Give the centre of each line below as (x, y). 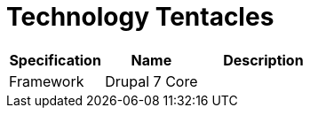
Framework (47, 81)
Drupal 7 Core (151, 81)
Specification (55, 60)
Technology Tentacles (140, 17)
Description (263, 60)
